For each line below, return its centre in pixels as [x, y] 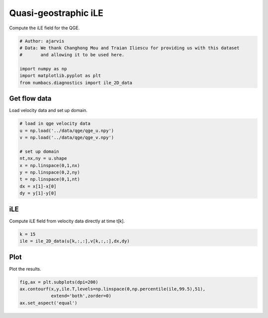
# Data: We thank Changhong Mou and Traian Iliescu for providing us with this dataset [130, 48]
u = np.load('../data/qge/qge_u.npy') [67, 130]
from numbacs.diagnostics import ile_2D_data [76, 83]
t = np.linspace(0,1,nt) [50, 179]
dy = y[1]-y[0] [38, 193]
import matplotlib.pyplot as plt [60, 76]
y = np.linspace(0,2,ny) [50, 172]
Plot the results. [25, 269]
